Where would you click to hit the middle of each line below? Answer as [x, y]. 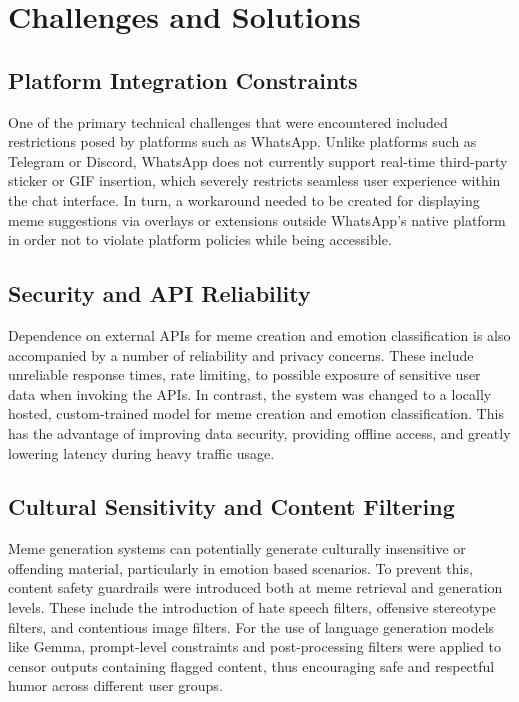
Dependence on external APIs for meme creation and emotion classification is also [259, 334]
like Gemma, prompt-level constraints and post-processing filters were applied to [255, 646]
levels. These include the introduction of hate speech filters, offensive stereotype [252, 607]
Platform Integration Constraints [183, 79]
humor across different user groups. [115, 685]
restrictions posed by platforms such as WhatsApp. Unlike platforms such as [242, 141]
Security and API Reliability [159, 293]
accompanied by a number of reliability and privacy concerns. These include [241, 354]
